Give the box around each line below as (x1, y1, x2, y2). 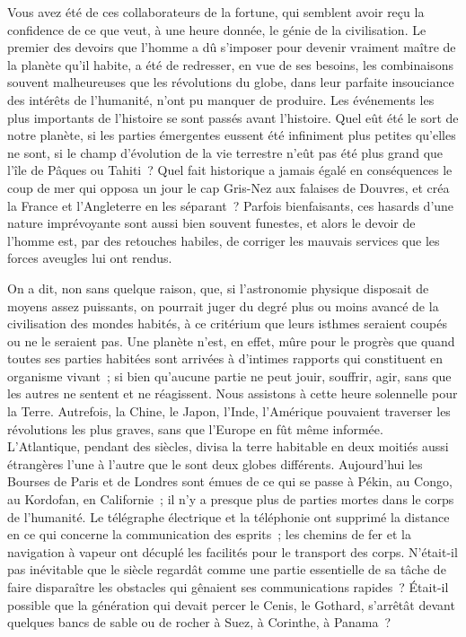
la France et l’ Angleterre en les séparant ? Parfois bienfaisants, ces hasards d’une (7, 196, 454, 214)
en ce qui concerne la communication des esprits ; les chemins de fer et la (7, 525, 411, 544)
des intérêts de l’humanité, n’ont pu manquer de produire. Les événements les (7, 90, 435, 109)
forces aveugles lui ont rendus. (7, 249, 172, 267)
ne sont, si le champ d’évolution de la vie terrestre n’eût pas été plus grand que (7, 143, 444, 161)
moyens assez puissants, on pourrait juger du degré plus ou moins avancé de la (7, 296, 439, 315)
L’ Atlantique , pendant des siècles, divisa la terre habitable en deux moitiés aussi (7, 437, 449, 456)
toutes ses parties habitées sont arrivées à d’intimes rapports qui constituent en (7, 349, 444, 368)
